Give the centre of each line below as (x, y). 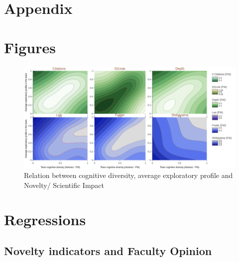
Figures (30, 47)
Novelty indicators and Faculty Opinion (108, 251)
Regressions (45, 219)
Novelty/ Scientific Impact (64, 185)
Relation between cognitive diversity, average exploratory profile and (128, 175)
